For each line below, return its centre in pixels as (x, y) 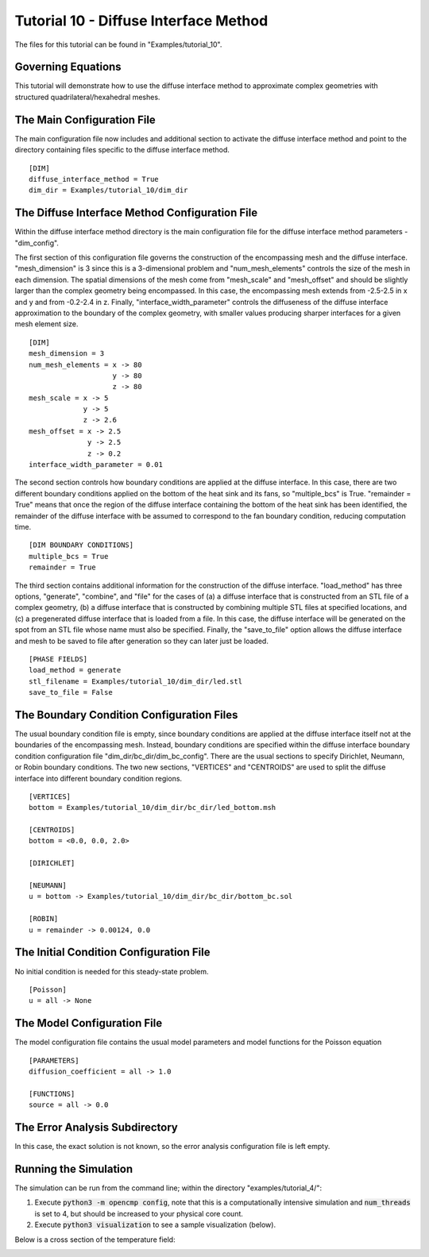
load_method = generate (75, 670)
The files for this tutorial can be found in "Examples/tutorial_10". (118, 44)
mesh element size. (46, 324)
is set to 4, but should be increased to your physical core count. (139, 1213)
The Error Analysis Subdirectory (96, 1127)
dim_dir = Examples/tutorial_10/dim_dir (108, 190)
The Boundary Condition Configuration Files (126, 715)
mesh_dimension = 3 (67, 354)
